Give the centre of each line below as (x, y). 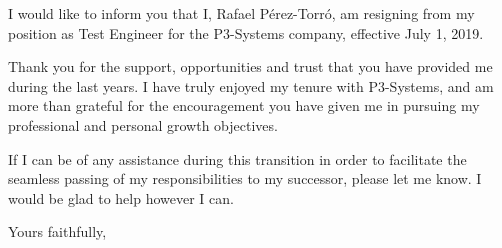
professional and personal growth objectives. (143, 124)
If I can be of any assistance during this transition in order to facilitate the (237, 158)
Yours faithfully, (57, 231)
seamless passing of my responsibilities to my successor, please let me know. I (245, 178)
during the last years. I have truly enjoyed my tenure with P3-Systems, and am (251, 85)
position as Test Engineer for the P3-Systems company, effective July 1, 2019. (246, 32)
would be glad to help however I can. (121, 197)
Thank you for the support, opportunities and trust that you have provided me (250, 66)
